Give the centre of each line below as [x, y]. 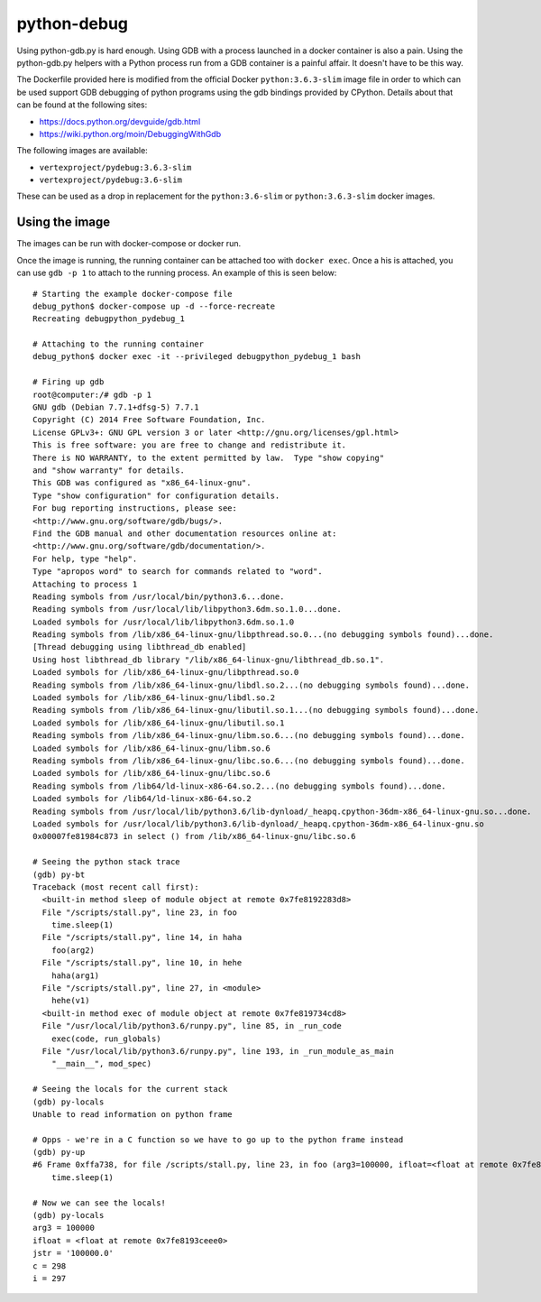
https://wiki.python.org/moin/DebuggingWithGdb [130, 134]
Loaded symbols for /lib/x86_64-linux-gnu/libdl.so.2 [154, 698]
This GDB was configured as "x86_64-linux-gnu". [142, 483]
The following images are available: [82, 151]
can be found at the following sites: [82, 105]
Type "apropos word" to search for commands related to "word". [178, 572]
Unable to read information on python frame [133, 1114]
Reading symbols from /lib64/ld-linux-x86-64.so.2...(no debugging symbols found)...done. [239, 786]
